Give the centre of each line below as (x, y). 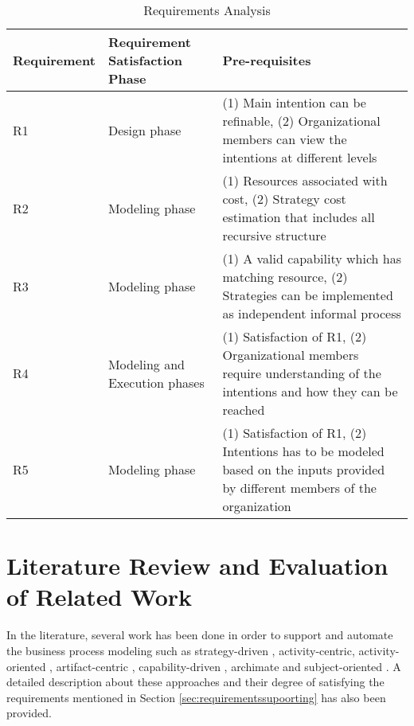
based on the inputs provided (304, 469)
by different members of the (299, 488)
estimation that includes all (299, 217)
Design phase (145, 130)
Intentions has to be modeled (303, 451)
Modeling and (146, 364)
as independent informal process (312, 313)
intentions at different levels (300, 157)
